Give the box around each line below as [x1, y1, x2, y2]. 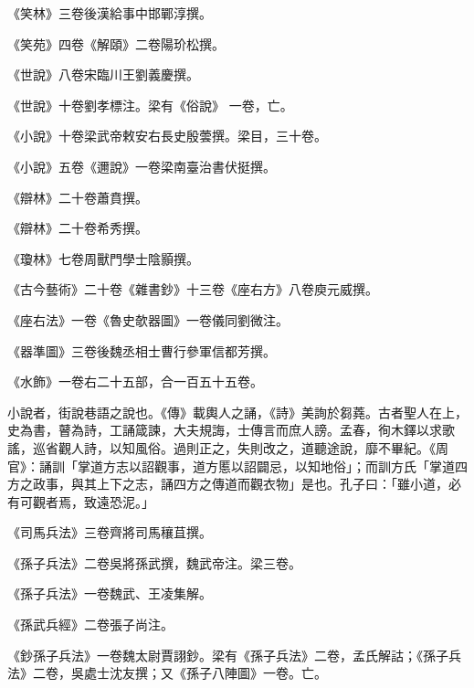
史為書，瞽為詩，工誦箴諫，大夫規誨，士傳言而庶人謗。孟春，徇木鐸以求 [7, 420, 442, 439]
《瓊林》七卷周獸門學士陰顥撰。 [7, 249, 199, 268]
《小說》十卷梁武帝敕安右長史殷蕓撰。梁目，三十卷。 [7, 126, 327, 145]
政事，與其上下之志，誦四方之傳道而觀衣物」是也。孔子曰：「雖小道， [32, 474, 448, 493]
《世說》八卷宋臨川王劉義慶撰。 [7, 65, 199, 84]
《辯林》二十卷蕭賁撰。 [7, 187, 148, 206]
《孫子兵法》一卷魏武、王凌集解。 [7, 584, 212, 603]
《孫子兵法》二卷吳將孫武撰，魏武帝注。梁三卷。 [7, 553, 301, 572]
